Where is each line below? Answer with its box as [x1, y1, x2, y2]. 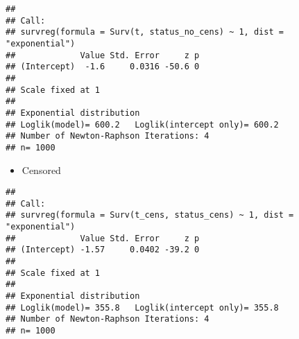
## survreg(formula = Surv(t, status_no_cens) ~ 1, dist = [6, 27, 284, 37]
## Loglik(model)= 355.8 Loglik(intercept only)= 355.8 [6, 302, 279, 313]
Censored [22, 162, 61, 177]
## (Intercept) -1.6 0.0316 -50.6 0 [6, 62, 200, 72]
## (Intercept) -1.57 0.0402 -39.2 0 [6, 245, 200, 255]
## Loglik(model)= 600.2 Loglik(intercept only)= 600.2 [6, 119, 279, 130]
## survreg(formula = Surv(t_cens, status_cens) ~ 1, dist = [6, 210, 294, 220]
